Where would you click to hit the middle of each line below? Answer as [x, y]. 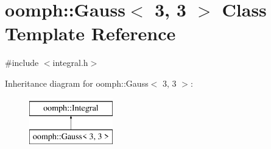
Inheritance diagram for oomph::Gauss [77, 83]
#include [22, 63]
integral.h [70, 63]
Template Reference [90, 33]
